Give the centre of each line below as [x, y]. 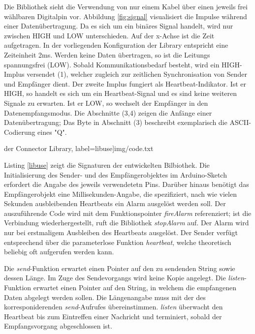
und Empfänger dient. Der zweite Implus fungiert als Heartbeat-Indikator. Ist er [125, 83]
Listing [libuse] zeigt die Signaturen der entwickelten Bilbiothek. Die [107, 165]
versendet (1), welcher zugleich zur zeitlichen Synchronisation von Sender [137, 74]
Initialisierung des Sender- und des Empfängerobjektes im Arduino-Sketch [115, 174]
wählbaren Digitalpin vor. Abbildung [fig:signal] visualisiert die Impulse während [126, 16]
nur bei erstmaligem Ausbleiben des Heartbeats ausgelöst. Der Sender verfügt [121, 232]
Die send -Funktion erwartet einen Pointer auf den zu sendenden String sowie [120, 268]
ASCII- [240, 122]
